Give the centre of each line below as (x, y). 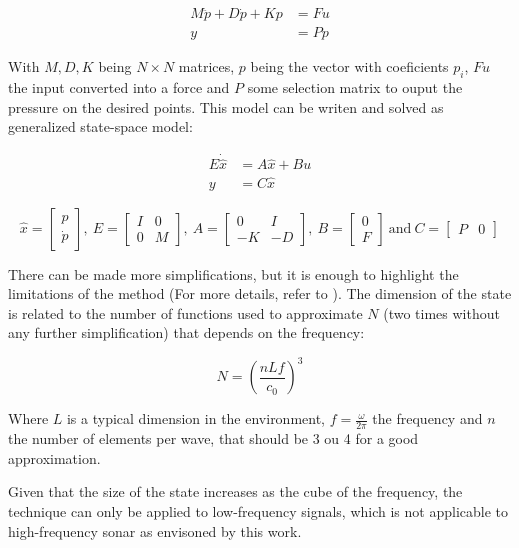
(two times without (441, 312)
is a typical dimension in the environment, (196, 418)
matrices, (206, 66)
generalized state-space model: (100, 126)
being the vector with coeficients (349, 66)
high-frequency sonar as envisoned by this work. (155, 530)
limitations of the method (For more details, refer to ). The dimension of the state (260, 293)
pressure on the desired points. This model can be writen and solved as (226, 106)
